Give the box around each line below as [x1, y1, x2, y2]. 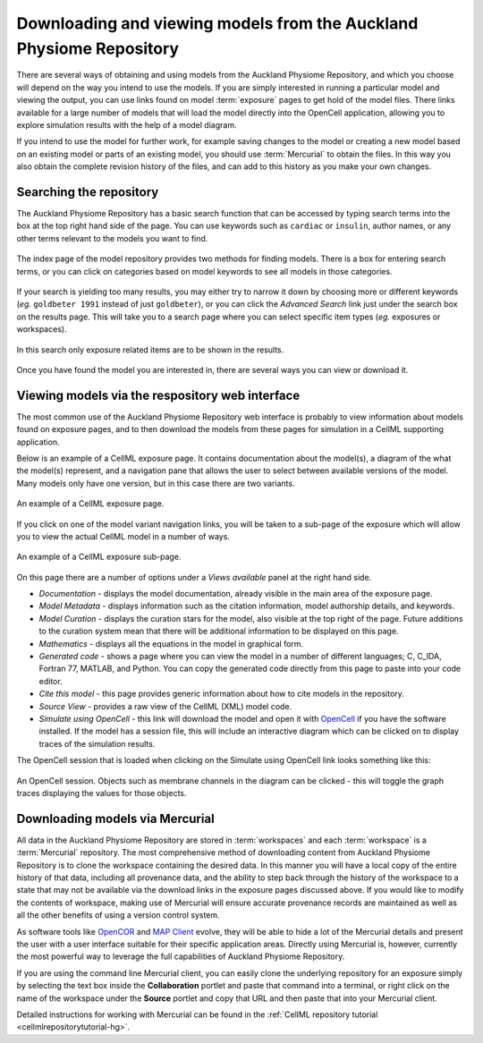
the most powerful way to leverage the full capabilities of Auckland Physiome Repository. [16, 951, 345, 962]
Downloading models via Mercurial [16, 810, 215, 827]
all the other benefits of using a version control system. [16, 910, 220, 920]
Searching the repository [16, 184, 159, 199]
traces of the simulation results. [38, 738, 156, 749]
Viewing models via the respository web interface [16, 387, 301, 403]
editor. [38, 675, 63, 686]
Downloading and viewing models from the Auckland [16, 13, 419, 33]
